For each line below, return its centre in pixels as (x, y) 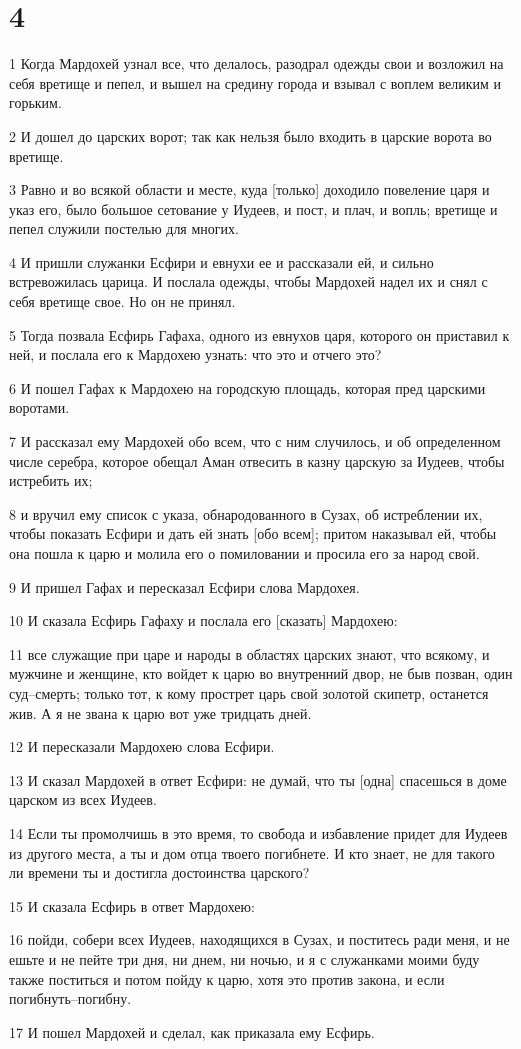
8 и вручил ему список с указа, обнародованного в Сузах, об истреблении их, (246, 513)
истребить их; (51, 480)
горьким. (35, 102)
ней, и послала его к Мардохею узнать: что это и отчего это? (195, 354)
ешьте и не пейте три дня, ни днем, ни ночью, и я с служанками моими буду (244, 958)
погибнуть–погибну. (70, 998)
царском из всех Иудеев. (83, 799)
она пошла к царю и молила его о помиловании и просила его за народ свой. (244, 553)
